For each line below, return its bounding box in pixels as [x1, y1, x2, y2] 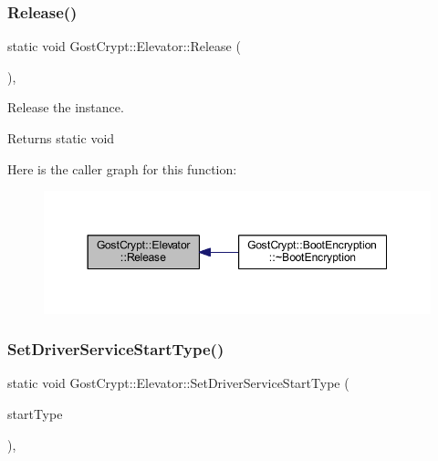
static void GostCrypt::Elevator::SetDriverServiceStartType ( [7, 373, 349, 393]
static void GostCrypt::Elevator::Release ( [7, 37, 241, 56]
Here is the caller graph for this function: [7, 159, 237, 178]
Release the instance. [7, 98, 124, 117]
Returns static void [7, 129, 115, 147]
